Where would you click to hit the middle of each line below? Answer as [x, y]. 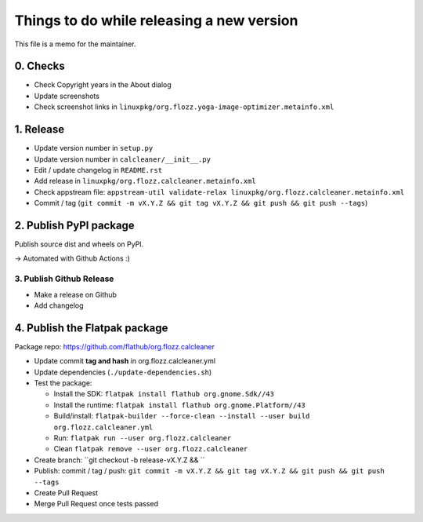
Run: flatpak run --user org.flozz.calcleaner [143, 438]
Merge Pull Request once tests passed [96, 504]
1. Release [40, 130]
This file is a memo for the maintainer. [75, 44]
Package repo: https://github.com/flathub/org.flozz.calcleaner [115, 346]
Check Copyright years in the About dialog [103, 85]
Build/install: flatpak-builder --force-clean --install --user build [182, 416]
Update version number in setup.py [94, 148]
